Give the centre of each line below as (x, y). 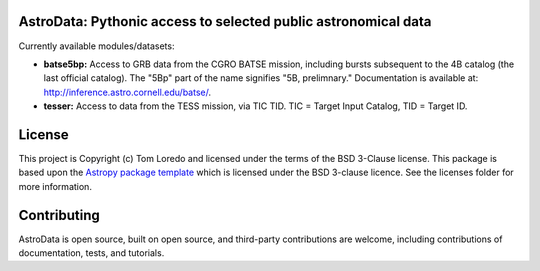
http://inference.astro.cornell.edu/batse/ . (127, 92)
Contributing (59, 215)
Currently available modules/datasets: (96, 46)
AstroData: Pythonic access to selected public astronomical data (225, 21)
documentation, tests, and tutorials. (91, 253)
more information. (55, 186)
